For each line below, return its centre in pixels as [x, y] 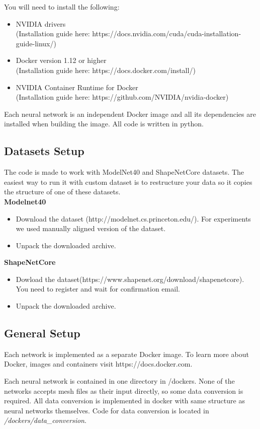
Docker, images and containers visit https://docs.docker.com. [98, 364]
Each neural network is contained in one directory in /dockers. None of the [119, 381]
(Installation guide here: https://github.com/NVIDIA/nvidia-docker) [122, 97]
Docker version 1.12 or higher [61, 60]
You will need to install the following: [62, 7]
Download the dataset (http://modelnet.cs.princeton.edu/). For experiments [133, 218]
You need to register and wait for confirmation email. [98, 289]
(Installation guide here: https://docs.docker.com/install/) [106, 70]
